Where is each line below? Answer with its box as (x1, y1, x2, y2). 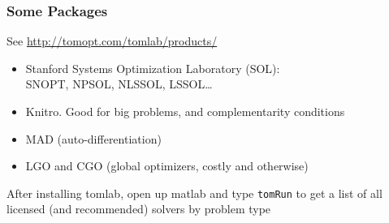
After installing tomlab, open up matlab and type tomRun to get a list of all (6, 184, 383, 201)
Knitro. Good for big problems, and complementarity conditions (25, 103, 345, 119)
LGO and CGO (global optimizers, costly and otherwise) (25, 157, 309, 174)
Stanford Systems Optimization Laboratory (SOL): (25, 59, 280, 76)
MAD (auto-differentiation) (25, 130, 162, 147)
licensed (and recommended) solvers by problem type (6, 200, 271, 217)
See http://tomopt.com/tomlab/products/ (6, 32, 218, 49)
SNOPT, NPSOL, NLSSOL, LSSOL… (25, 75, 213, 92)
